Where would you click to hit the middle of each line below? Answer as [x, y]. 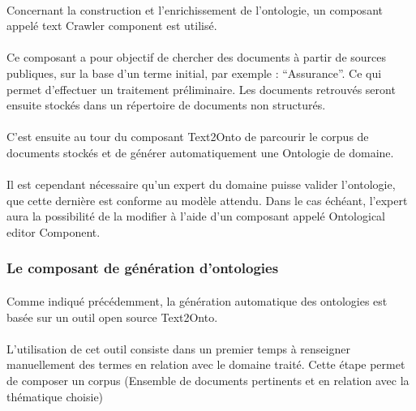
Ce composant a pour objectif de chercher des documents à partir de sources [197, 57]
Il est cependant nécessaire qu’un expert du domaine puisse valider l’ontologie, [201, 184]
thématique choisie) [55, 396]
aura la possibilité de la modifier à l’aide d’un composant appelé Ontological [196, 216]
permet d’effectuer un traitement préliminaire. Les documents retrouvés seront [201, 89]
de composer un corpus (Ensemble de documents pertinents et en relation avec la [208, 380]
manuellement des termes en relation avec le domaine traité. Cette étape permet [206, 364]
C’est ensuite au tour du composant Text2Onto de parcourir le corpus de [188, 137]
